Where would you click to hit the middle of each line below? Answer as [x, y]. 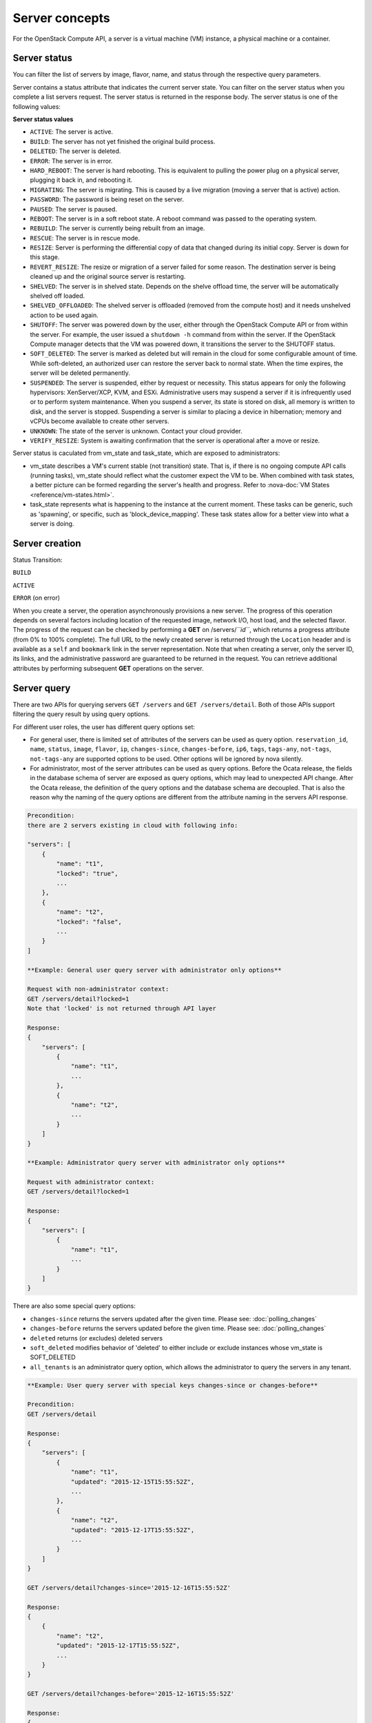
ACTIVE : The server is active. [72, 132]
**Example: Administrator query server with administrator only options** [156, 1163]
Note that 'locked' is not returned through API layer [122, 1009]
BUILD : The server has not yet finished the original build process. [123, 141]
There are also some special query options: [74, 1306]
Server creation [47, 543]
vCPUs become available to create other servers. [100, 421]
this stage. [45, 257]
